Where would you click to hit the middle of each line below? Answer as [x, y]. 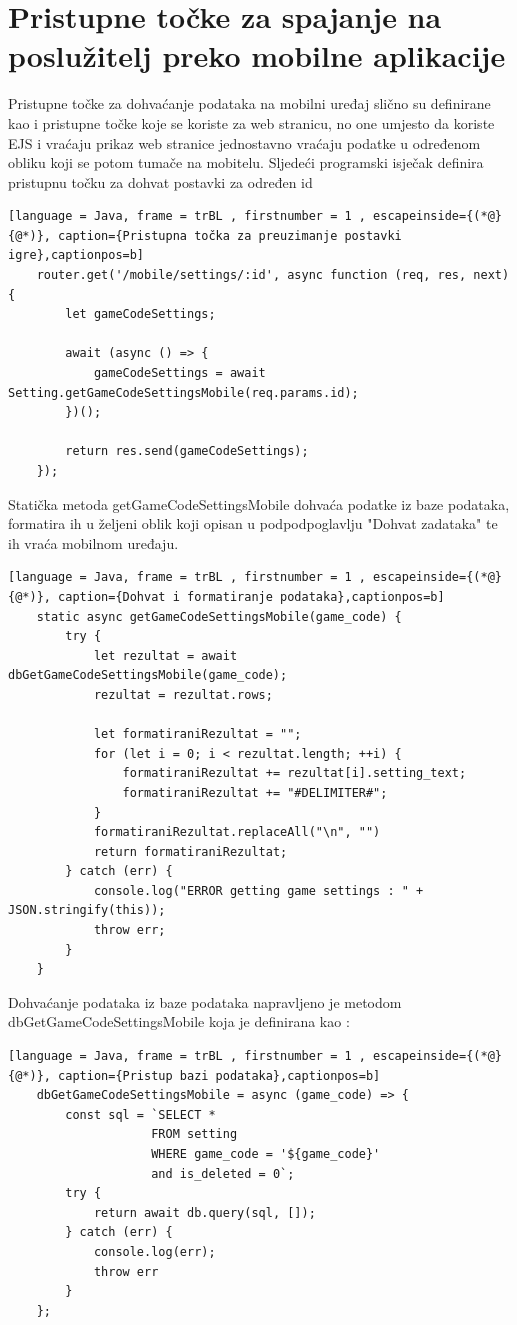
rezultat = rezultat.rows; [183, 694]
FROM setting [194, 1134]
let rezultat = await [165, 655]
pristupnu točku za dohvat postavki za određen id [160, 181]
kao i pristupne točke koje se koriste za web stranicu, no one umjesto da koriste [251, 122]
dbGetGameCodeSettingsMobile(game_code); [148, 675]
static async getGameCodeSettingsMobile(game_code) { [219, 616]
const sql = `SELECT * [140, 1114]
